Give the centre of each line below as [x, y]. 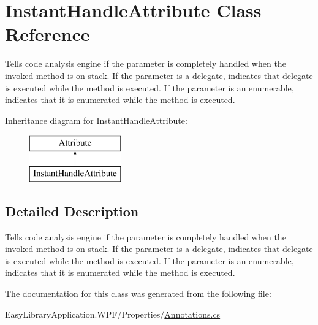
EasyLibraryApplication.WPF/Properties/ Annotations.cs [113, 314]
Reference [47, 34]
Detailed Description [72, 211]
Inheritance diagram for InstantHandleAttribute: [96, 120]
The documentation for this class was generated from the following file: [138, 293]
